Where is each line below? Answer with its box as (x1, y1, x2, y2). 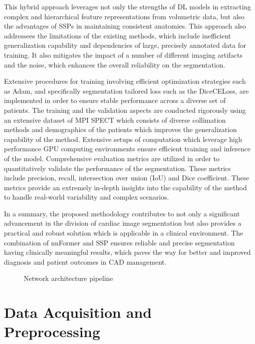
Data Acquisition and (4, 302, 152, 322)
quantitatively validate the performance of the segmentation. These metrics (4, 163, 231, 173)
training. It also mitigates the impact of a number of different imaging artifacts (4, 49, 243, 60)
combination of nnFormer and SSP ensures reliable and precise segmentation (4, 237, 235, 247)
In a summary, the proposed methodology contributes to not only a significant (4, 208, 240, 218)
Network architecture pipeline (24, 273, 113, 283)
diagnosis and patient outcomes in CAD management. (4, 256, 167, 267)
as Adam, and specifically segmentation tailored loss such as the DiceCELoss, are (4, 85, 249, 96)
